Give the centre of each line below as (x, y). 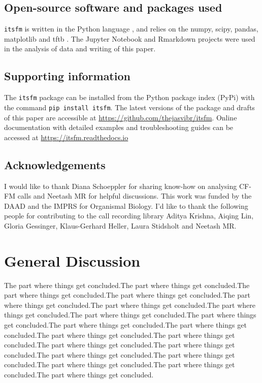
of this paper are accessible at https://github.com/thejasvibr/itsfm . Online (121, 117)
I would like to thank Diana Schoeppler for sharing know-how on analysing (121, 186)
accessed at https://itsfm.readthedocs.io (66, 137)
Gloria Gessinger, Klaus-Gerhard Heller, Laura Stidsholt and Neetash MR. (120, 225)
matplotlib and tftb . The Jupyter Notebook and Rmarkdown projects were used (130, 38)
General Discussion (72, 260)
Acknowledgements (55, 164)
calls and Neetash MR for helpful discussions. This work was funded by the (135, 196)
